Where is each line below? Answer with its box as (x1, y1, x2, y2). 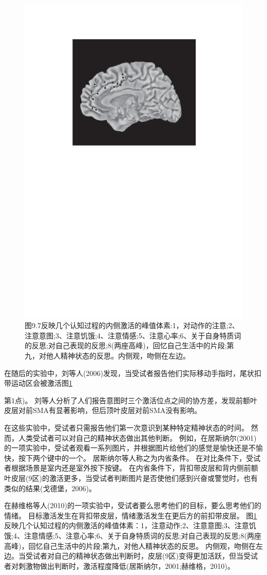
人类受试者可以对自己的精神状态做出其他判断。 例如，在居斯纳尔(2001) (18, 432, 257, 443)
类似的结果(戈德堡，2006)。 (4, 482, 96, 493)
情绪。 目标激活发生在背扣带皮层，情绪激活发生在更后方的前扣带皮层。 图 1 (4, 510, 257, 520)
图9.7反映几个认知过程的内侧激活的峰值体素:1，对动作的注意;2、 (25, 320, 239, 331)
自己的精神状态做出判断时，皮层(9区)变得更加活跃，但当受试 (54, 550, 258, 561)
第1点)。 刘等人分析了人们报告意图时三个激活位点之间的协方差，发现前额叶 (4, 394, 258, 405)
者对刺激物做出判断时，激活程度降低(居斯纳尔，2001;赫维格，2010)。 (4, 560, 235, 571)
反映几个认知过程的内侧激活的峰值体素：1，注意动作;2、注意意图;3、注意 (4, 520, 249, 531)
